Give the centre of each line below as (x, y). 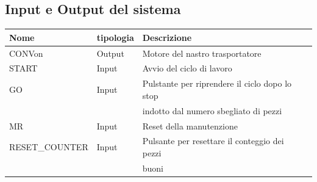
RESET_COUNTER (49, 147)
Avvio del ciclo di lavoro (187, 68)
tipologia (115, 37)
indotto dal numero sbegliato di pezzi (212, 110)
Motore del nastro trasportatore (202, 53)
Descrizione (167, 37)
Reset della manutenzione (190, 126)
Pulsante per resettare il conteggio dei (213, 141)
